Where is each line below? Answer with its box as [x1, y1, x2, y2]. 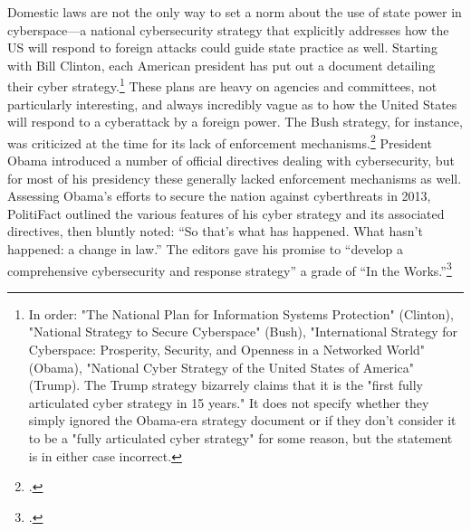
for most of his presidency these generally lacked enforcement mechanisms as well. [7, 168, 462, 187]
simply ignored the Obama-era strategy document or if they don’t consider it [28, 411, 457, 430]
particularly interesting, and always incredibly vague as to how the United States [7, 94, 457, 113]
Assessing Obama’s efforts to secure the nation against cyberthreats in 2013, [7, 186, 431, 205]
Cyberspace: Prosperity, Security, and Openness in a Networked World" [28, 340, 426, 359]
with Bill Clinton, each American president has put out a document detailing [7, 55, 436, 74]
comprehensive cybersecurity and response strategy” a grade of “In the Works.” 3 [7, 258, 452, 280]
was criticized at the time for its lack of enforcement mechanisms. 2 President [7, 130, 432, 152]
